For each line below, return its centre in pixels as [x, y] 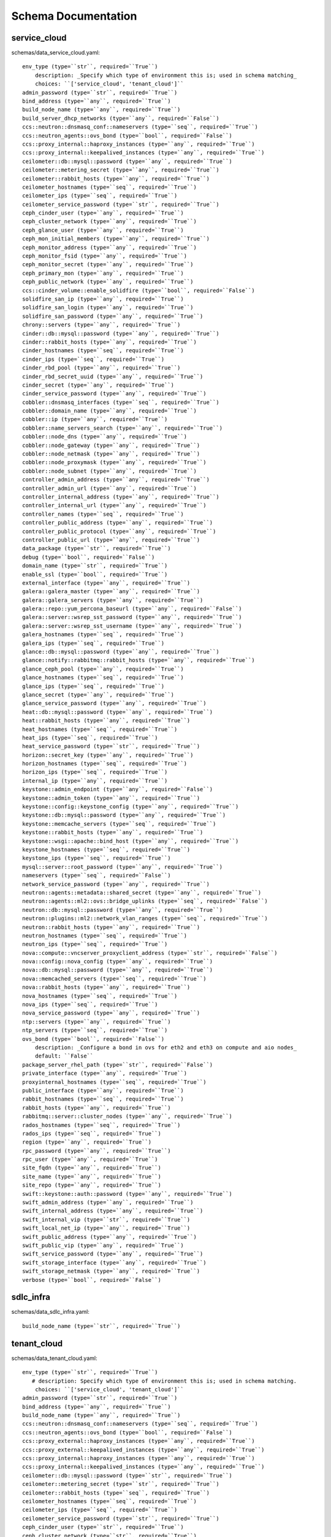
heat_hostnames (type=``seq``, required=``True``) [100, 729]
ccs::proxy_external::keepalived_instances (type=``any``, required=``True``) [143, 1450]
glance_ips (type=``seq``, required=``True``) [93, 686]
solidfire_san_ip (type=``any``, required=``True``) [103, 299]
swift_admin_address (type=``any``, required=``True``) [108, 1203]
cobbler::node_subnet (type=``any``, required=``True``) [110, 471]
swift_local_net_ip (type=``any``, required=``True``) [106, 1228]
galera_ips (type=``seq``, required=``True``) [93, 643]
